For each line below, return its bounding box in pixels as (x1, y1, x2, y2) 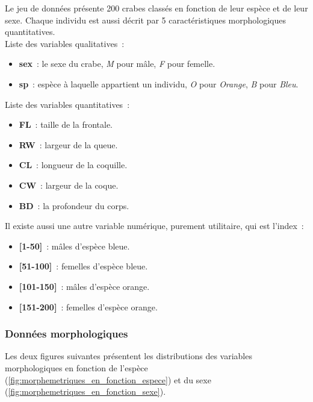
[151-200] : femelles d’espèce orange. (19, 300, 158, 313)
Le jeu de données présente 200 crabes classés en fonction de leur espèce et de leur (5, 2, 308, 14)
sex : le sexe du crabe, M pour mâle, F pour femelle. (19, 57, 215, 70)
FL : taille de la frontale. (19, 118, 113, 131)
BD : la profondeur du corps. (19, 199, 129, 212)
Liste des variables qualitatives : (5, 37, 125, 49)
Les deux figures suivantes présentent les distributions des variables (5, 350, 252, 362)
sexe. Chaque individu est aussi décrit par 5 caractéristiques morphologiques (5, 13, 287, 26)
